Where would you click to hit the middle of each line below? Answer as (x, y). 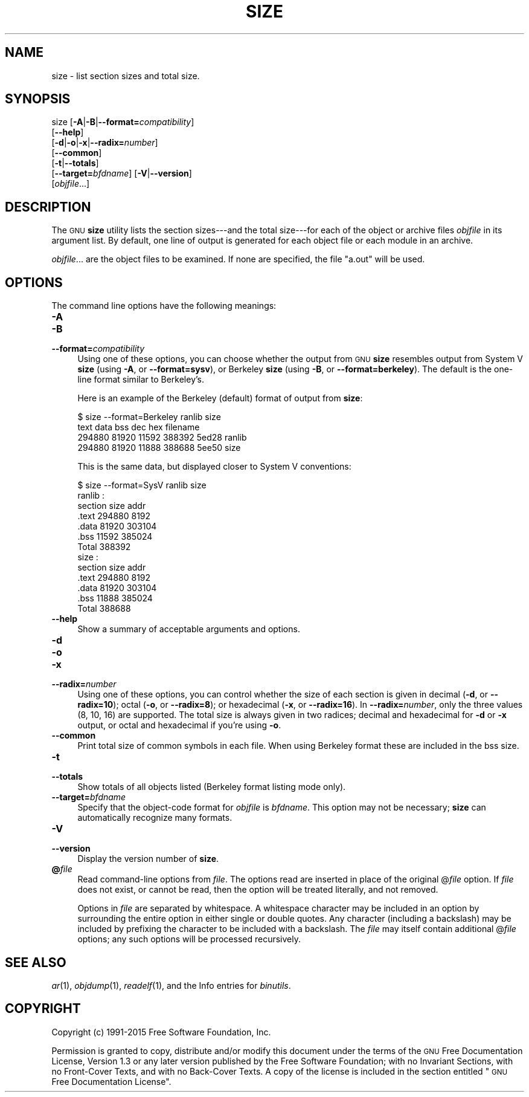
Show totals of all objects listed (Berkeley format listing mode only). (212, 787)
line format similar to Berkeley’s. (141, 380)
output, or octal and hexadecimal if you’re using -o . (179, 725)
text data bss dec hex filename (139, 427)
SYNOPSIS (38, 99)
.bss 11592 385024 (115, 537)
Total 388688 (104, 609)
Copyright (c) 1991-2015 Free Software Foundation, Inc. (161, 1032)
